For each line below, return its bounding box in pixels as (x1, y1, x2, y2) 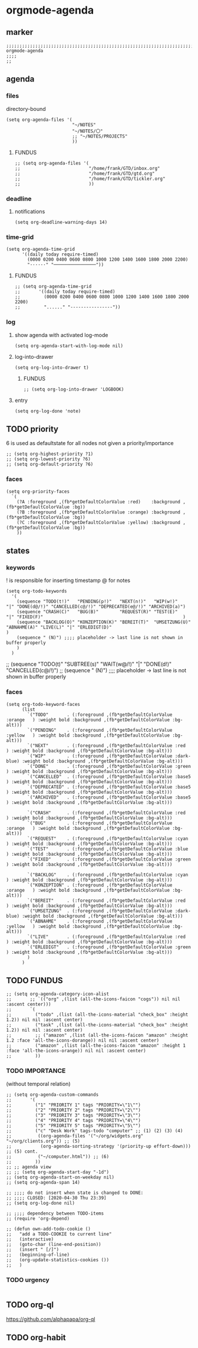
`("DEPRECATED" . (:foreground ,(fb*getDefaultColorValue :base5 (27, 784, 192, 790)
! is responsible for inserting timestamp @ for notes (6, 577, 131, 584)
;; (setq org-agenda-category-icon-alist (6, 991, 110, 997)
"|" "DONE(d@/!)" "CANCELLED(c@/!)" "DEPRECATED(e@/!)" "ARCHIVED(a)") (6, 604, 186, 610)
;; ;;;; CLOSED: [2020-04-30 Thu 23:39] (6, 1195, 107, 1201)
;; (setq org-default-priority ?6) (6, 462, 94, 467)
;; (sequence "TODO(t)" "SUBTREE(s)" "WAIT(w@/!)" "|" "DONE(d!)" (6, 660, 172, 668)
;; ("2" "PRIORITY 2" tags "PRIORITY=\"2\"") (6, 1107, 141, 1113)
